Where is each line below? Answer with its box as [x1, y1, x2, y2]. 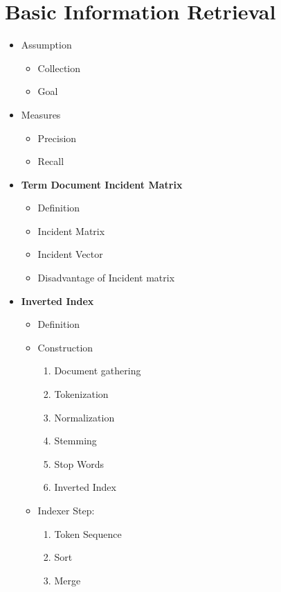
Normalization [54, 410, 115, 424]
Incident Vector [37, 247, 103, 261]
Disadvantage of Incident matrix [37, 270, 175, 285]
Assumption [21, 37, 72, 52]
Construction [37, 340, 93, 354]
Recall [37, 154, 64, 168]
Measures [21, 107, 61, 121]
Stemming [54, 433, 97, 448]
